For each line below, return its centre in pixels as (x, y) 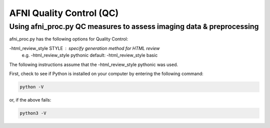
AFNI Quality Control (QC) (64, 13)
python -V (32, 87)
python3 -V (33, 113)
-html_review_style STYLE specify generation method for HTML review (84, 48)
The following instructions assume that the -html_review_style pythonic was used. (94, 64)
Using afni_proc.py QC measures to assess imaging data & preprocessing (134, 26)
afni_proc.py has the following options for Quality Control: (69, 39)
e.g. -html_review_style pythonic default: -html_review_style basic (90, 55)
